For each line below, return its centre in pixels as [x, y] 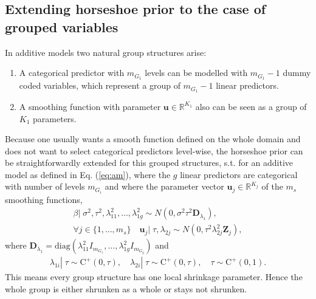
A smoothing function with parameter [90, 106]
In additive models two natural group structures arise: [106, 52]
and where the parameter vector [164, 186]
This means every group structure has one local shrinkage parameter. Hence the [154, 277]
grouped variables [62, 26]
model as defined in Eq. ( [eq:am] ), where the [88, 174]
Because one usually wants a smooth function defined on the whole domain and [153, 139]
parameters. [55, 118]
